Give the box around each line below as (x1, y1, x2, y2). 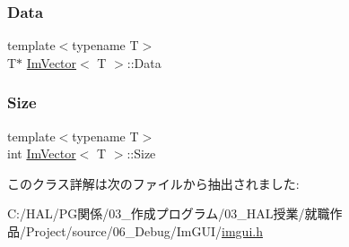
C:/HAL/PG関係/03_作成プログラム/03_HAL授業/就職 (7, 204, 330, 223)
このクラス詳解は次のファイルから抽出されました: (7, 174, 300, 192)
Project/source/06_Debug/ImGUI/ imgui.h (25, 222, 263, 240)
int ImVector (7, 144, 76, 163)
